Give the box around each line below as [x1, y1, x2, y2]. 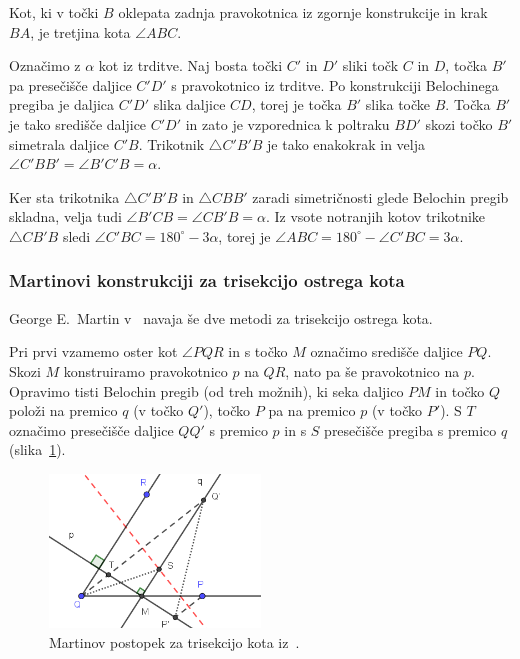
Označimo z [9, 55, 81, 76]
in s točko [228, 341, 288, 362]
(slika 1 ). [9, 439, 66, 460]
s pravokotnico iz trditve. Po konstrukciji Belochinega [171, 74, 499, 95]
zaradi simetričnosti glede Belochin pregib [252, 186, 509, 207]
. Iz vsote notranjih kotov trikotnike [265, 206, 486, 227]
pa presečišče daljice [9, 74, 132, 95]
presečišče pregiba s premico [324, 419, 497, 440]
